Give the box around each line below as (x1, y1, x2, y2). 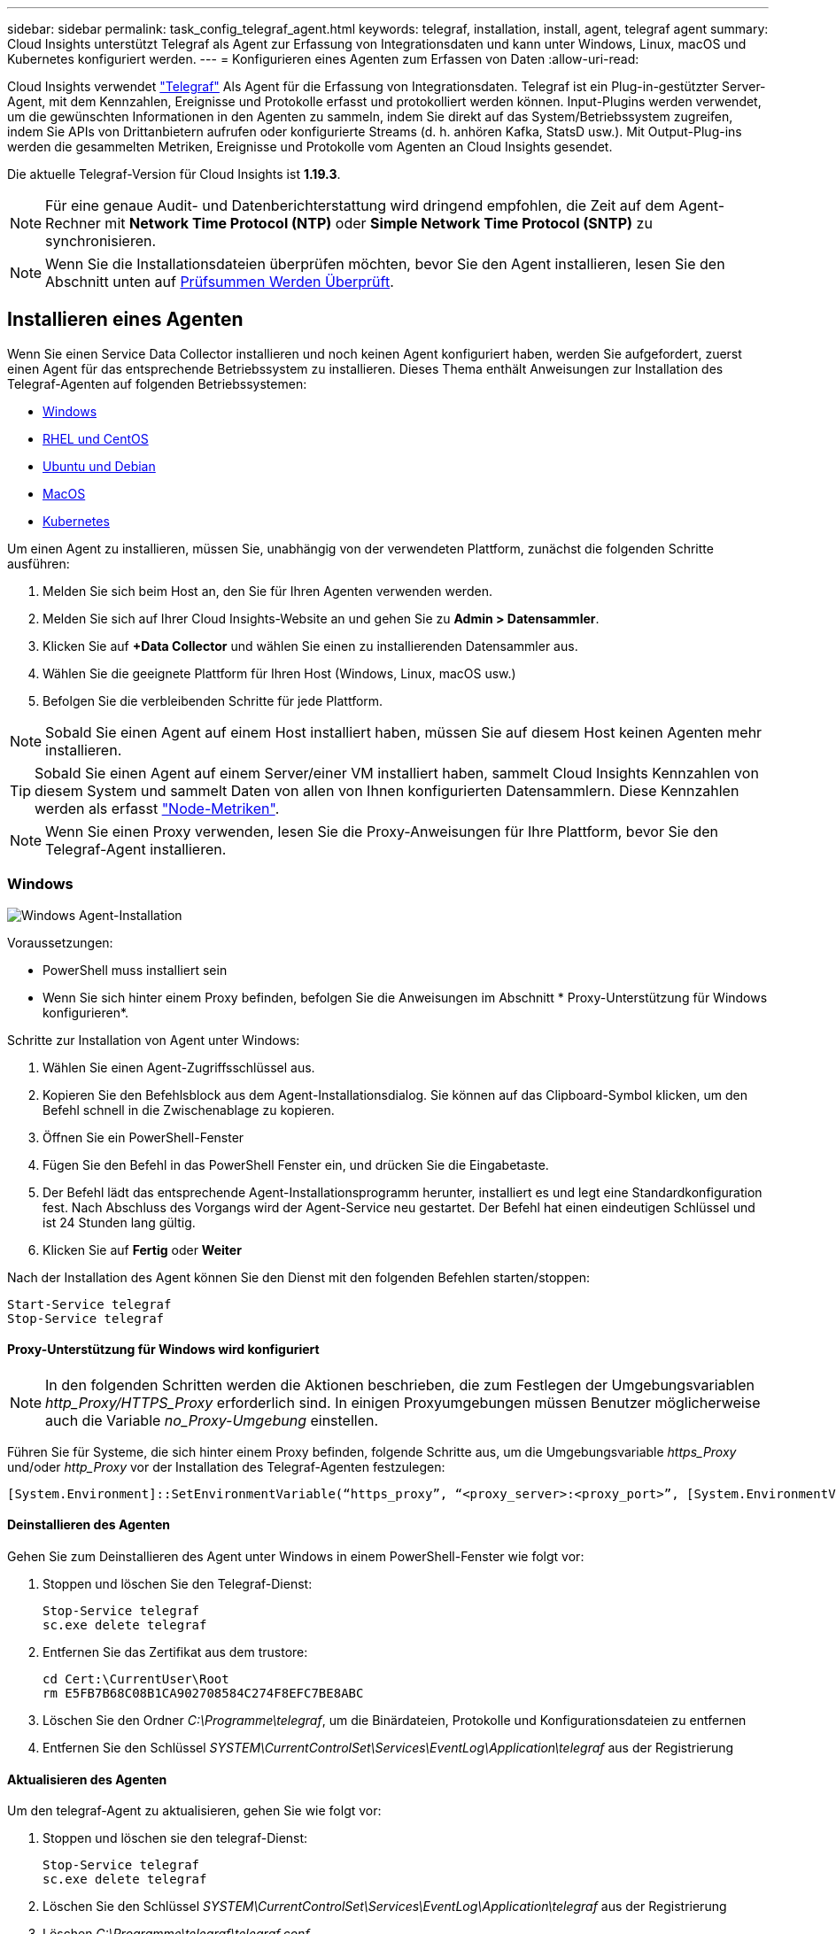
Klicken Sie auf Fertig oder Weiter (43, 1242, 242, 1257)
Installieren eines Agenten (7, 308, 244, 331)
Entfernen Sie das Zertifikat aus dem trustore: (43, 1644, 308, 1660)
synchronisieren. (45, 232, 157, 250)
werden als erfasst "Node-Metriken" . (35, 799, 280, 817)
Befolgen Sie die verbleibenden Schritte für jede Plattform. (43, 692, 383, 708)
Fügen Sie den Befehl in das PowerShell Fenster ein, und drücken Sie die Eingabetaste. (43, 1157, 549, 1172)
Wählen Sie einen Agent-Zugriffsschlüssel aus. (43, 1059, 315, 1075)
